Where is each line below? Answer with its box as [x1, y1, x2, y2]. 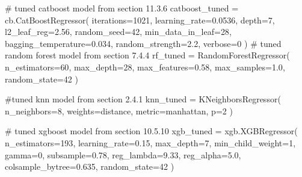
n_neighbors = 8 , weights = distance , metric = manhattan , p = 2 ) [5, 104, 233, 117]
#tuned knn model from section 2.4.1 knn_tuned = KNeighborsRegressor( [5, 93, 281, 105]
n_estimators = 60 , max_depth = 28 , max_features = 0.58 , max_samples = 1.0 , [5, 60, 285, 73]
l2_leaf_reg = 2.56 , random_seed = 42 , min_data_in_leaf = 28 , [5, 25, 232, 38]
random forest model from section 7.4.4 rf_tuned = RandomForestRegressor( [5, 49, 290, 61]
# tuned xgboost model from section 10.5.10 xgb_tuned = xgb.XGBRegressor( [5, 125, 298, 137]
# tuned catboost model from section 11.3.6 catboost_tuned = [5, 2, 239, 14]
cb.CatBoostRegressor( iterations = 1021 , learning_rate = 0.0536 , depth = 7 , [5, 13, 275, 26]
